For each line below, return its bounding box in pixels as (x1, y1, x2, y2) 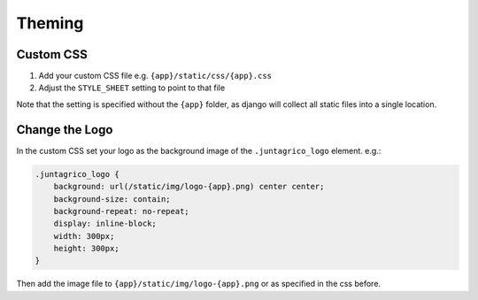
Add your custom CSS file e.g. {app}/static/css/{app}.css (38, 71, 273, 81)
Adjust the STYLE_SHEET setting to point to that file (38, 82, 226, 93)
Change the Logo (16, 122, 113, 137)
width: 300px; (53, 231, 115, 241)
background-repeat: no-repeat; (53, 206, 189, 216)
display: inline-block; (53, 219, 157, 229)
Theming (16, 13, 84, 33)
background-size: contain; (53, 194, 172, 204)
